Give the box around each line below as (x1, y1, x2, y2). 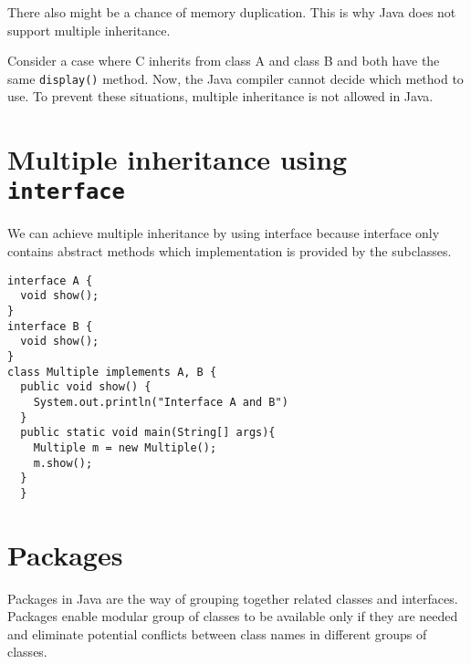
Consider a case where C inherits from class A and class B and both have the (7, 51, 440, 70)
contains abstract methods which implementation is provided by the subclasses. (7, 242, 452, 261)
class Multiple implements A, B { (7, 365, 217, 379)
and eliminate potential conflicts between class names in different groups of (7, 624, 427, 643)
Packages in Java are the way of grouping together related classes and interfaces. (7, 588, 458, 607)
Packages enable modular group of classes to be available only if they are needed (7, 607, 458, 626)
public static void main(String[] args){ (20, 426, 276, 440)
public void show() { (20, 380, 152, 394)
